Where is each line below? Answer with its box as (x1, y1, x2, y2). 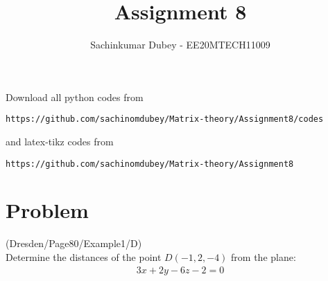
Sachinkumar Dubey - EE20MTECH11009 (90, 37, 270, 52)
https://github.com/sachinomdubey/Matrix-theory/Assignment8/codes (6, 114, 324, 125)
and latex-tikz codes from (6, 134, 114, 148)
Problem (6, 196, 89, 224)
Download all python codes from (6, 89, 144, 104)
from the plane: (231, 249, 296, 264)
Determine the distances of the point (6, 249, 162, 264)
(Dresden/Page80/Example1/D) (6, 236, 142, 251)
